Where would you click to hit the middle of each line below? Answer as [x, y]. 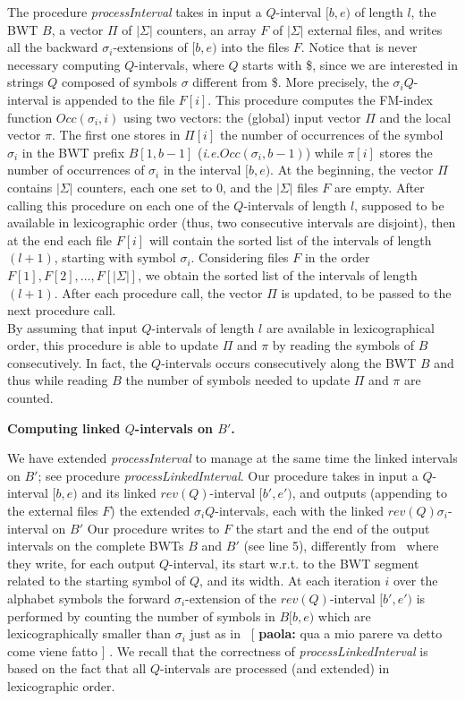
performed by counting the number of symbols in [141, 616]
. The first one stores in [116, 135]
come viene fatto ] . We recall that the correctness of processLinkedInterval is [218, 650]
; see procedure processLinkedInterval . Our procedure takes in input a [228, 475]
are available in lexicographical [350, 327]
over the [416, 581]
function [30, 117]
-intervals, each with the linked [299, 511]
